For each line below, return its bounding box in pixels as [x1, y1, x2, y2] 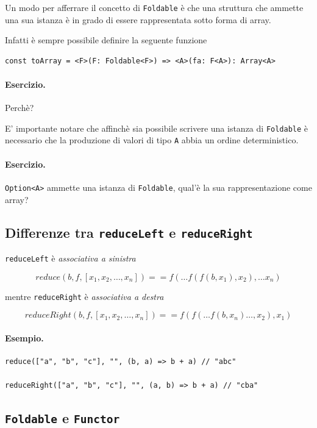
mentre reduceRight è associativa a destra [5, 290, 164, 302]
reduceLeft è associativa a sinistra [5, 251, 136, 264]
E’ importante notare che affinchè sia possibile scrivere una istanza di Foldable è [5, 121, 308, 134]
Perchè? [5, 101, 34, 114]
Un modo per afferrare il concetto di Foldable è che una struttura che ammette [5, 1, 304, 13]
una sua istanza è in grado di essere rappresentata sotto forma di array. [5, 13, 271, 26]
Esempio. [5, 331, 44, 344]
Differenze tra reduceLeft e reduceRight [5, 223, 253, 241]
